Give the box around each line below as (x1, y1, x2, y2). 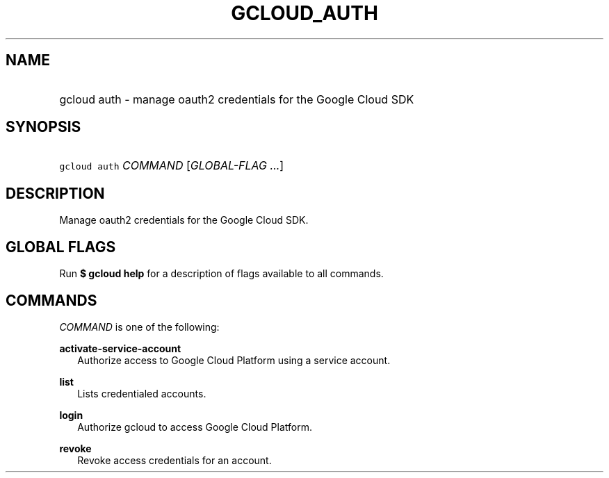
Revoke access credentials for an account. (77, 454, 272, 466)
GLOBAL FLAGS (6, 238, 116, 256)
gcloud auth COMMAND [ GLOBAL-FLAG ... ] (59, 158, 284, 173)
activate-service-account (59, 342, 181, 354)
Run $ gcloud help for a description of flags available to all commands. (59, 267, 384, 280)
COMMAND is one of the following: (59, 320, 220, 333)
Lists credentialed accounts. (77, 387, 206, 399)
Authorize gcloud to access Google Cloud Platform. (77, 420, 312, 433)
